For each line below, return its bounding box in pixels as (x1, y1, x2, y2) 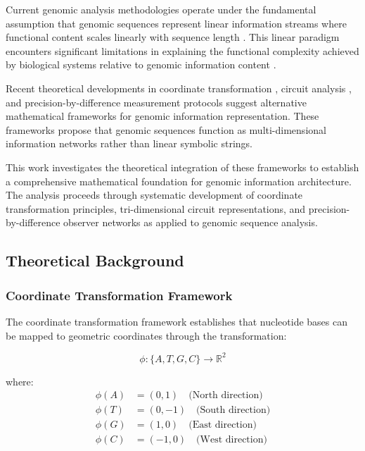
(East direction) (188, 420, 257, 431)
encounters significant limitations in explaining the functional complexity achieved (6, 43, 359, 58)
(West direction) (196, 435, 267, 445)
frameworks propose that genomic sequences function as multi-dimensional (6, 122, 326, 137)
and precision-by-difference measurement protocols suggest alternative (6, 94, 307, 109)
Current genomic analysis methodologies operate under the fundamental (6, 2, 316, 16)
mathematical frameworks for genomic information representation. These (6, 109, 319, 123)
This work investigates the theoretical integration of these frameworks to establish (6, 159, 359, 174)
